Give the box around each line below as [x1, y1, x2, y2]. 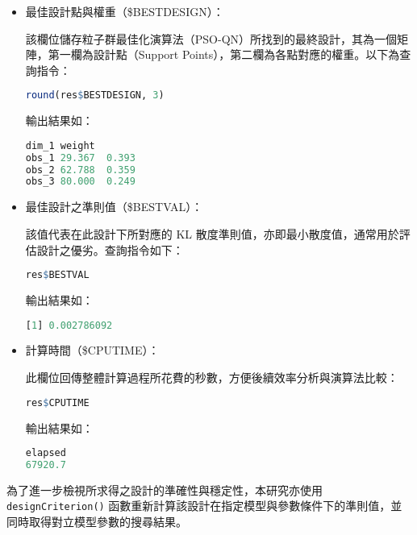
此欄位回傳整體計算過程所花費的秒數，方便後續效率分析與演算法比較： [25, 369, 398, 386]
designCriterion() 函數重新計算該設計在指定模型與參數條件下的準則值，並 [6, 497, 402, 514]
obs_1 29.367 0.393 [25, 151, 136, 164]
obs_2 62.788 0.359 [25, 164, 136, 176]
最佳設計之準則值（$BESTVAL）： [25, 198, 203, 215]
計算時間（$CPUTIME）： [25, 342, 160, 359]
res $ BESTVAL [25, 269, 90, 281]
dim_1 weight [25, 139, 95, 151]
